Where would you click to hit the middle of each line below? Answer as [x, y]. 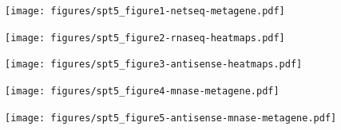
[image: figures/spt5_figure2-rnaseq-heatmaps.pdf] [145, 38]
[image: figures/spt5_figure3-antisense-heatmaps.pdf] [154, 65]
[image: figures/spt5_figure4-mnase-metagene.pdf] [142, 91]
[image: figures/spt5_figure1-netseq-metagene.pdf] [145, 11]
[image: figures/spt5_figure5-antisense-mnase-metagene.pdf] [171, 118]
